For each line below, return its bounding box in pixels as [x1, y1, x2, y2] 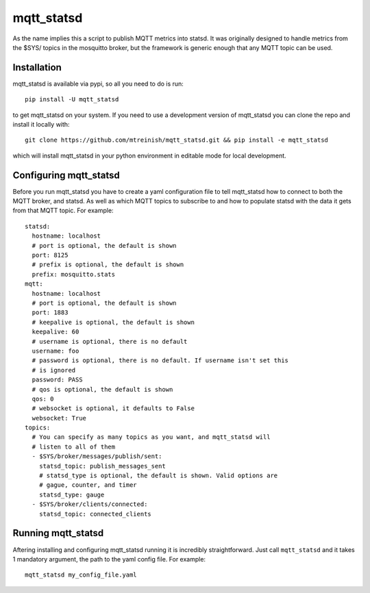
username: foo [32, 346, 79, 355]
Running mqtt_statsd [12, 527, 104, 539]
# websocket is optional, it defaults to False [32, 405, 195, 412]
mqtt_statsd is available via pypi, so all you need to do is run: [12, 79, 184, 88]
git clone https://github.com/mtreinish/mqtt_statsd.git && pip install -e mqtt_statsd [25, 136, 329, 144]
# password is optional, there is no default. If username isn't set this [32, 357, 289, 364]
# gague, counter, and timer [38, 481, 137, 489]
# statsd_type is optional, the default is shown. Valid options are [38, 472, 278, 479]
